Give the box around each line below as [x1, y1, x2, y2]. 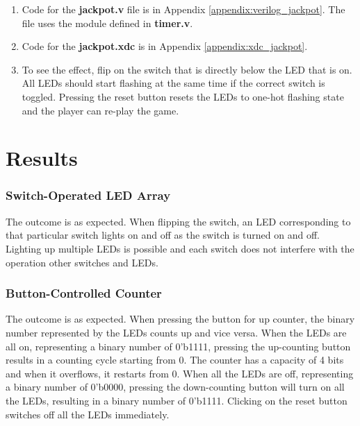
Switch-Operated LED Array [6, 187, 171, 204]
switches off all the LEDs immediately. [6, 407, 170, 421]
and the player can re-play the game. [22, 103, 179, 117]
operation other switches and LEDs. [6, 255, 158, 269]
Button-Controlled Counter [6, 284, 162, 302]
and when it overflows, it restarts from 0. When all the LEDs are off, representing [6, 366, 354, 380]
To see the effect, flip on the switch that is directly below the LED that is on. [22, 62, 352, 76]
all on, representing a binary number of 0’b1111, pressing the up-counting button [6, 339, 351, 353]
